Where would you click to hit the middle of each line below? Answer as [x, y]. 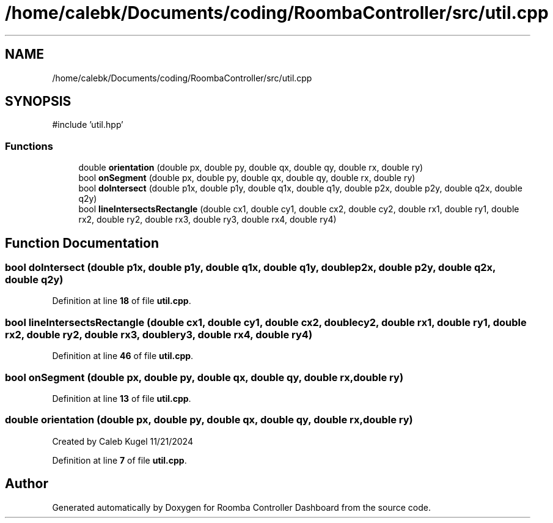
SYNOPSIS [38, 102]
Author [27, 484]
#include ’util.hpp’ [88, 125]
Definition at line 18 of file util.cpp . [122, 301]
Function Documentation [82, 243]
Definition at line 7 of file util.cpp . [119, 460]
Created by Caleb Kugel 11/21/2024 [123, 441]
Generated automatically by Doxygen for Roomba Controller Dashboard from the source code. [241, 507]
